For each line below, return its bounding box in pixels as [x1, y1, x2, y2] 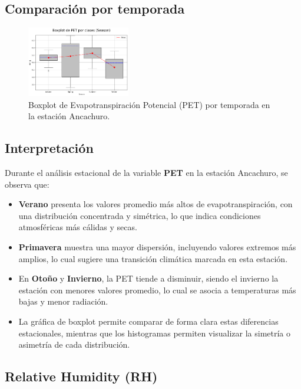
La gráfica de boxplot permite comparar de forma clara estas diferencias [18, 315, 279, 327]
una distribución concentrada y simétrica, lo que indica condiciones [18, 209, 261, 221]
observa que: [5, 178, 49, 190]
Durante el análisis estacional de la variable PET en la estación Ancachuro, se [5, 166, 288, 179]
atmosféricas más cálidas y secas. [18, 221, 137, 233]
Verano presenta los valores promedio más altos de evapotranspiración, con [18, 198, 293, 210]
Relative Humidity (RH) [5, 367, 158, 385]
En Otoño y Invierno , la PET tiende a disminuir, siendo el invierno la [18, 272, 279, 285]
